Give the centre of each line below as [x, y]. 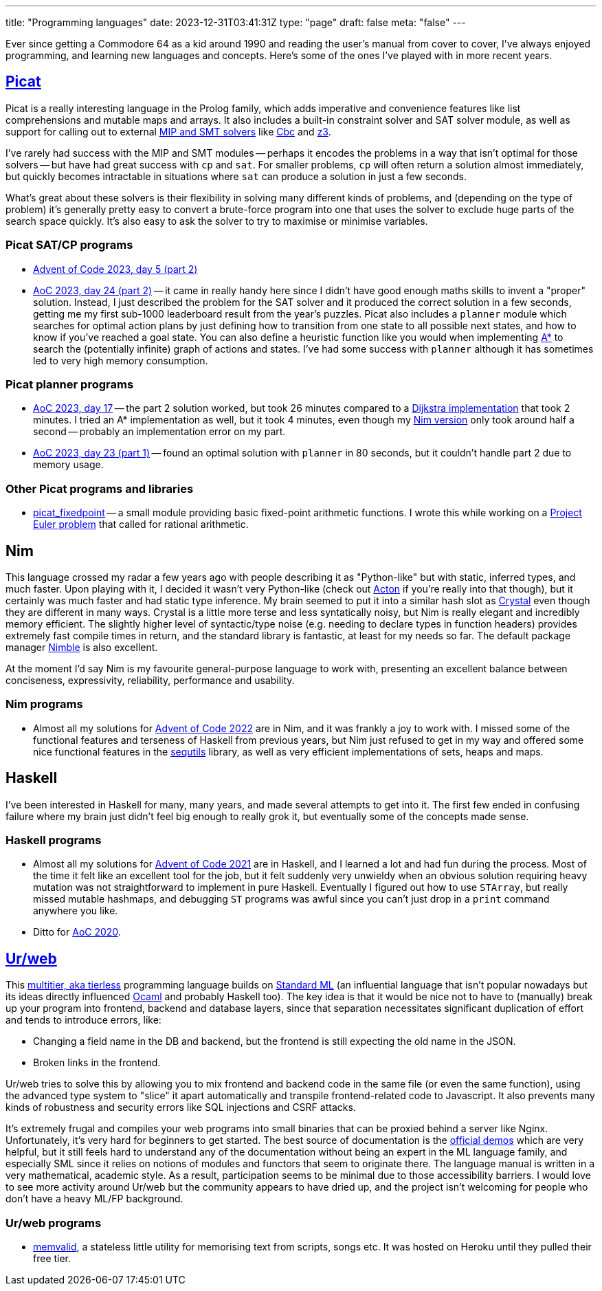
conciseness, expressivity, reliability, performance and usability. [150, 680]
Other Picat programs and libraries [100, 488]
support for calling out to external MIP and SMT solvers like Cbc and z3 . [168, 131]
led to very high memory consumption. [121, 360]
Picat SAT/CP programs [69, 245]
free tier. [52, 1258]
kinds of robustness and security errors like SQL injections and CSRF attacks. [181, 1107]
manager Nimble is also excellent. [82, 647]
